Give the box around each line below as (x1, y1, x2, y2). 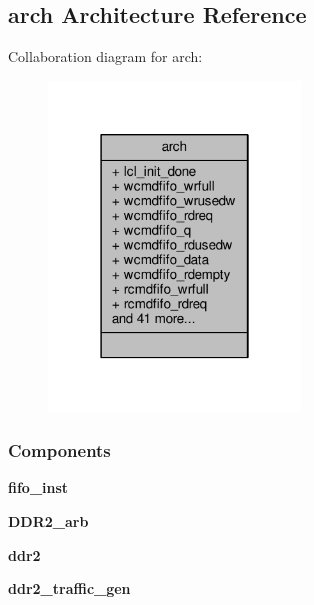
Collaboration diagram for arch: (8, 46, 203, 67)
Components (8, 438, 111, 463)
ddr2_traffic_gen (8, 578, 131, 599)
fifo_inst (8, 477, 69, 498)
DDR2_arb (8, 510, 89, 531)
